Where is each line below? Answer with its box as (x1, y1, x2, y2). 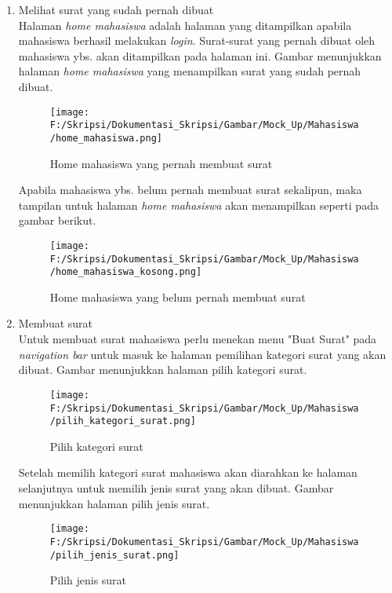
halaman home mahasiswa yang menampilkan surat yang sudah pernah (18, 63, 361, 79)
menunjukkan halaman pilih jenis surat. (18, 495, 210, 511)
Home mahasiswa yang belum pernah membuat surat (49, 288, 306, 305)
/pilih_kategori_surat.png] (49, 415, 196, 427)
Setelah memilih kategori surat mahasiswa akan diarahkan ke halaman (18, 464, 358, 481)
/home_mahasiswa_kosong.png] (49, 266, 202, 278)
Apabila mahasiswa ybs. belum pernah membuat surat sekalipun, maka (18, 181, 362, 198)
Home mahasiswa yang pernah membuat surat (49, 155, 273, 171)
